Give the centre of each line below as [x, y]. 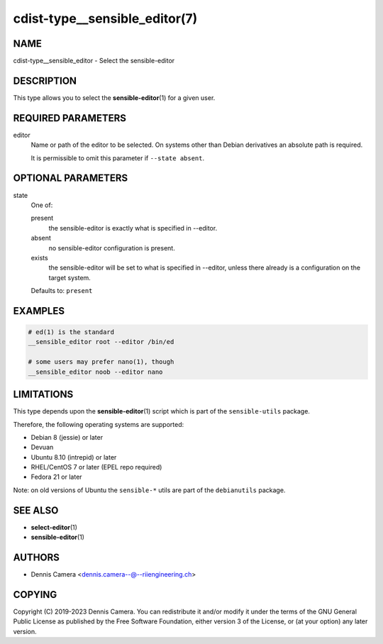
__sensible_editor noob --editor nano [95, 372]
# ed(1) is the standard [71, 332]
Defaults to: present [62, 291]
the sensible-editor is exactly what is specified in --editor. [133, 228]
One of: [42, 205]
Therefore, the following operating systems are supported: [99, 424]
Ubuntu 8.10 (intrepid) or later [74, 457]
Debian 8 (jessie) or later [67, 437]
